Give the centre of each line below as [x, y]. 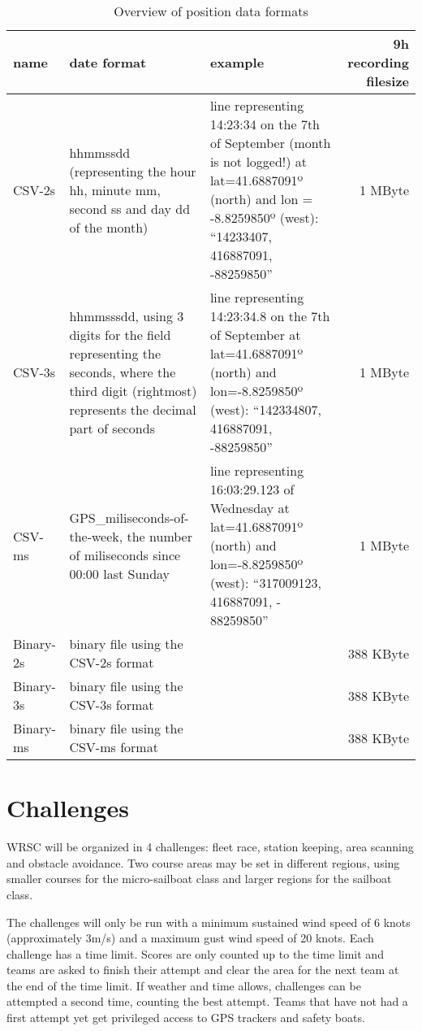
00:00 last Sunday [120, 573]
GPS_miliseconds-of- [129, 517]
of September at [255, 335]
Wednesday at [250, 508]
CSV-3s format [112, 705]
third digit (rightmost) [133, 391]
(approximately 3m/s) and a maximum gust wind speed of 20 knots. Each [190, 938]
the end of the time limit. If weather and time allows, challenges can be [184, 985]
